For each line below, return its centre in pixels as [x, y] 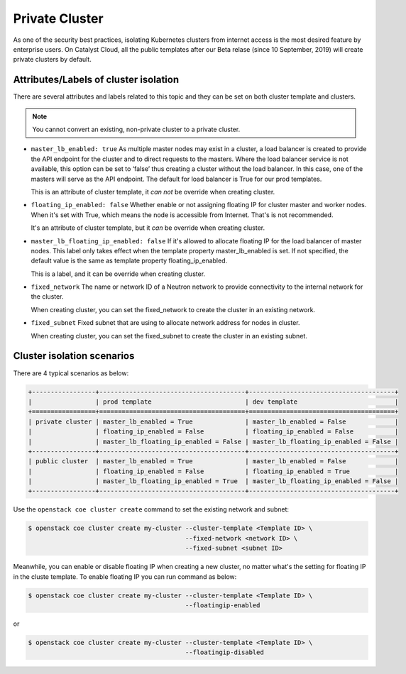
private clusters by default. [52, 60]
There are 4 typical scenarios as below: [71, 373]
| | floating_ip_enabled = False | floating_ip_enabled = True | [213, 471]
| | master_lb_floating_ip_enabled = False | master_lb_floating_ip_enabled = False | [213, 441]
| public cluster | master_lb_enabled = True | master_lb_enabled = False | [213, 462]
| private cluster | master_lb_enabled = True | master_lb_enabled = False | [213, 421]
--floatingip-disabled [224, 652]
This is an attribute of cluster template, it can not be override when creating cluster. [153, 192]
